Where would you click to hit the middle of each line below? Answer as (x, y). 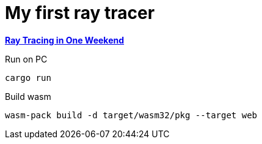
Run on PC (26, 59)
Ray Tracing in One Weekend (65, 40)
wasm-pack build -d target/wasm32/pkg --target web (131, 115)
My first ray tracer (80, 13)
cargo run (28, 78)
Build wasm (28, 96)
